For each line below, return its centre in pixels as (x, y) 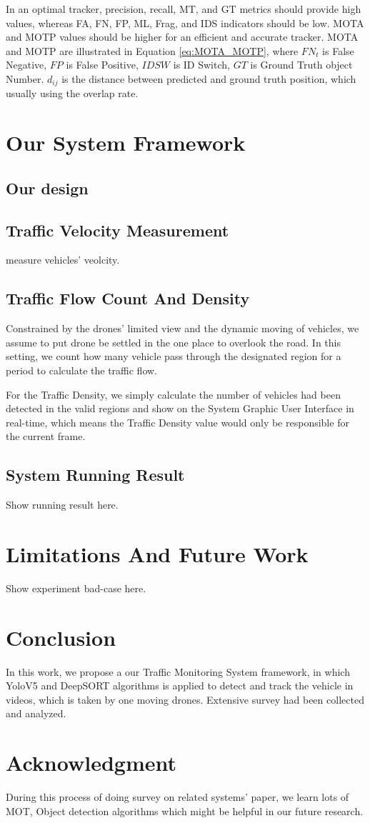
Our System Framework (126, 143)
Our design (47, 188)
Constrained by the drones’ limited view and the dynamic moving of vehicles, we (182, 328)
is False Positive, (102, 65)
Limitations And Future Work (157, 553)
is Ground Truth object (301, 65)
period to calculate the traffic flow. (82, 370)
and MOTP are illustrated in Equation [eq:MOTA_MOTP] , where (152, 50)
